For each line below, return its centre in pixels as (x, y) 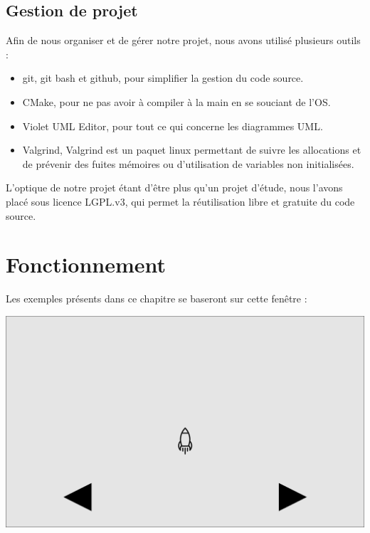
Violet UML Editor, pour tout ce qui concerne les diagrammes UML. (173, 126)
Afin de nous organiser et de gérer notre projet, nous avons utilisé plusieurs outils (183, 40)
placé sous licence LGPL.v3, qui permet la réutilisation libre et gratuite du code (180, 201)
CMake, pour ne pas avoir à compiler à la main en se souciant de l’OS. (176, 101)
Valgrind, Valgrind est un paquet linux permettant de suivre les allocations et (192, 150)
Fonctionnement (86, 264)
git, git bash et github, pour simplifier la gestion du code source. (163, 78)
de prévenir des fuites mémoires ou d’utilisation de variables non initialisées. (188, 163)
